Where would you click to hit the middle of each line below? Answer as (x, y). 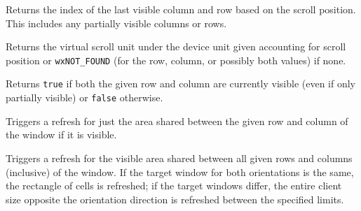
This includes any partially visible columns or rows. (116, 23)
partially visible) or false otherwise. (84, 97)
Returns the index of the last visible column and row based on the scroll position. (181, 9)
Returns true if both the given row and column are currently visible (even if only (180, 83)
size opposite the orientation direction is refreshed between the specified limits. (175, 199)
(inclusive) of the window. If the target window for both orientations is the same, (180, 172)
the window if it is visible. (61, 134)
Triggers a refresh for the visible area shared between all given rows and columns (179, 158)
